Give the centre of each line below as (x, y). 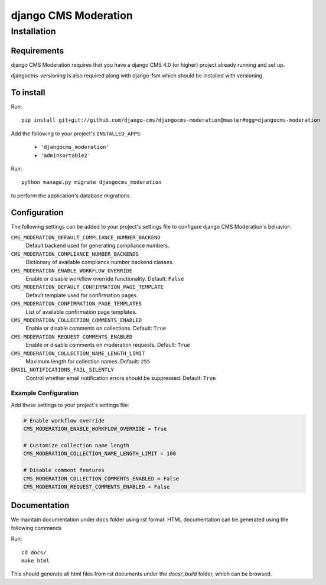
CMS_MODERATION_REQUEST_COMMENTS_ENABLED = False (97, 487)
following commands (36, 528)
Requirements (38, 51)
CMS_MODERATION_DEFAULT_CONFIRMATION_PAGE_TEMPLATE (87, 287)
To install (28, 92)
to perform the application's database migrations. (71, 196)
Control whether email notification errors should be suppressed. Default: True (121, 378)
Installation (33, 31)
